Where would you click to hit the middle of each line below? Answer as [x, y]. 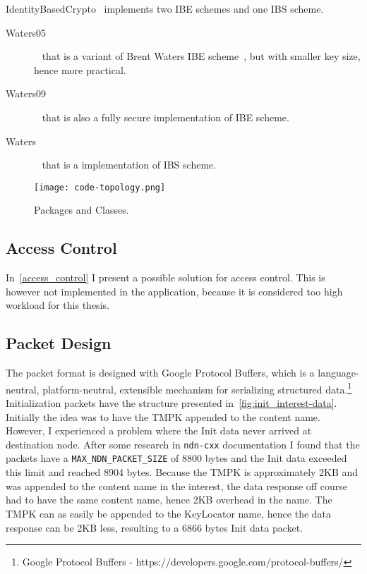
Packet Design [59, 343]
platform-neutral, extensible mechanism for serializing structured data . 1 [197, 388]
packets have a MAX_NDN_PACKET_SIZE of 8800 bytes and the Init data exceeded [176, 458]
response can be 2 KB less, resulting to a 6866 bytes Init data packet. [155, 527]
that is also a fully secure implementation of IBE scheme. [166, 117]
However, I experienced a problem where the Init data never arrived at [159, 430]
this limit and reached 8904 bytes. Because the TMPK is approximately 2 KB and [182, 472]
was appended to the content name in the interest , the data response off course [176, 486]
